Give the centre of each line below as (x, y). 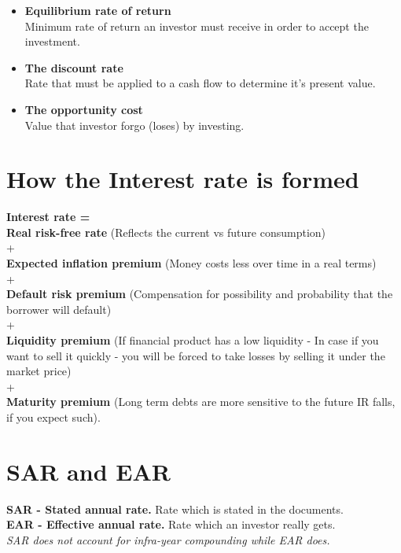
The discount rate (74, 67)
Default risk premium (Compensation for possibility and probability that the (200, 294)
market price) (39, 371)
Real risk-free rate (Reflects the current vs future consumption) (166, 232)
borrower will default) (59, 309)
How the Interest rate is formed (183, 179)
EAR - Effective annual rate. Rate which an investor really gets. (171, 524)
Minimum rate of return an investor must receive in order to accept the (197, 26)
